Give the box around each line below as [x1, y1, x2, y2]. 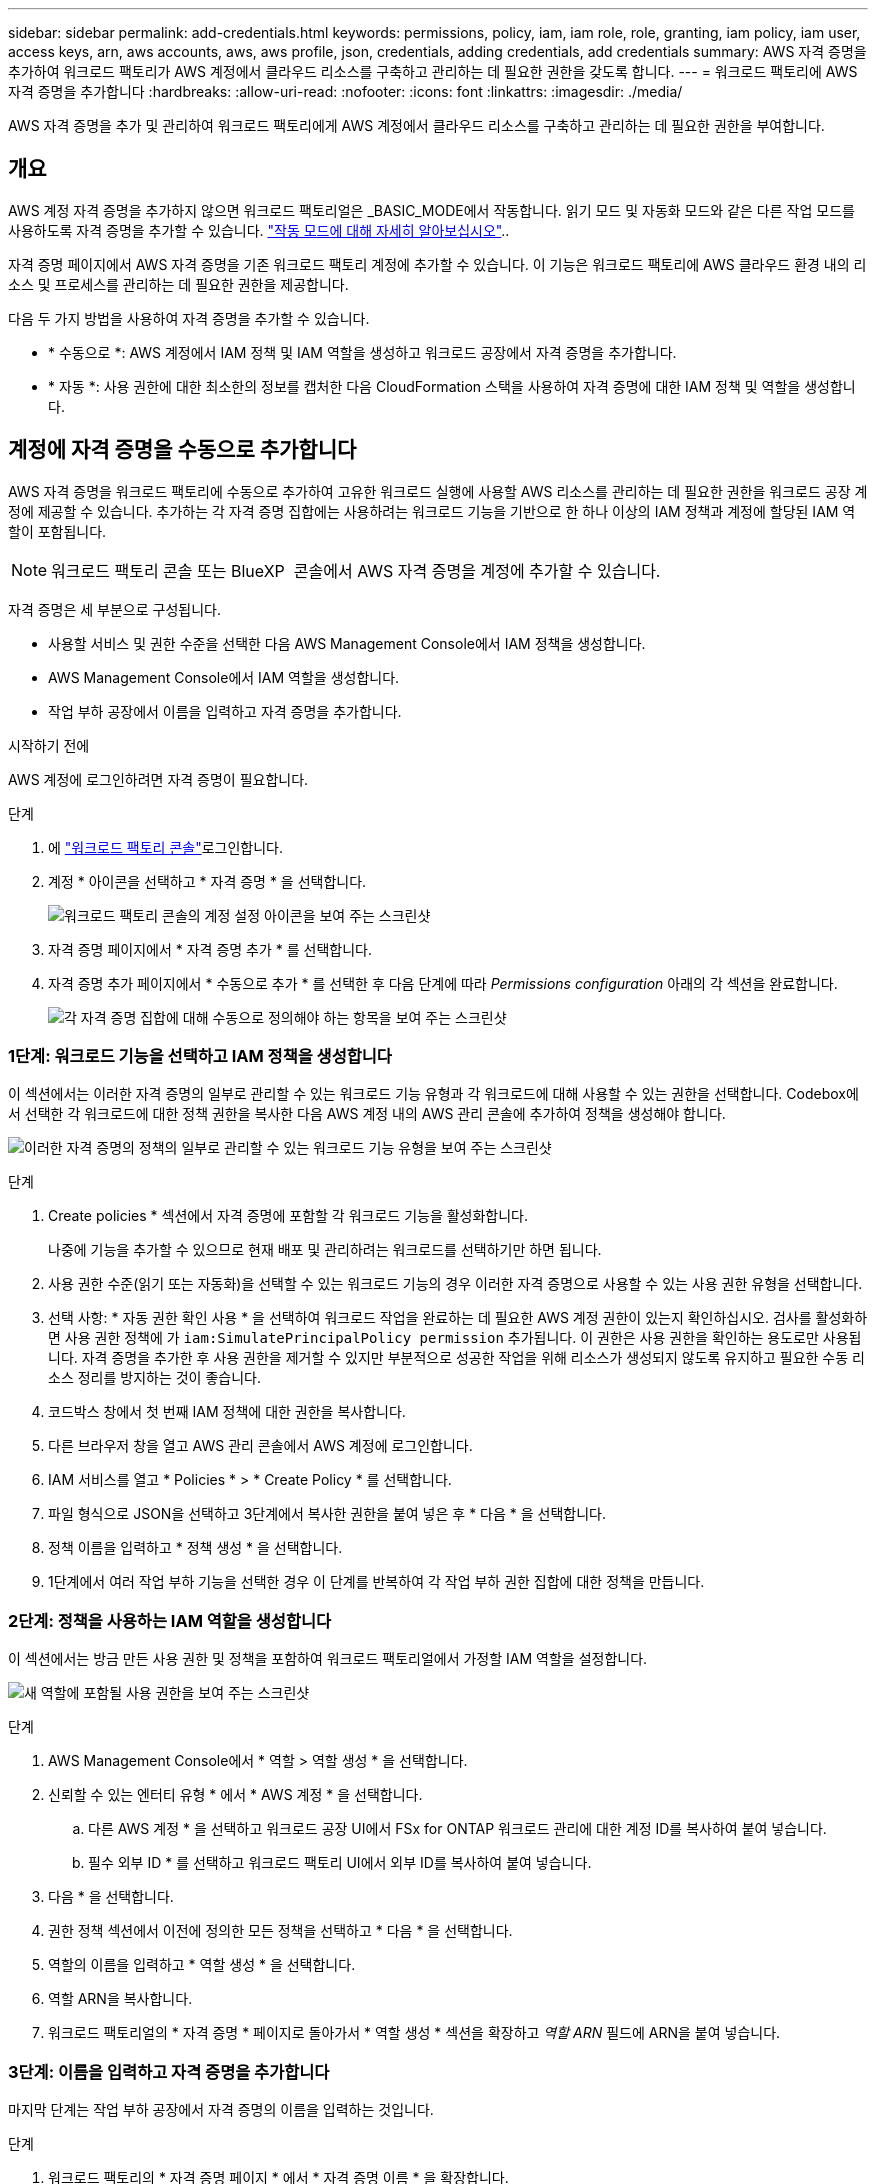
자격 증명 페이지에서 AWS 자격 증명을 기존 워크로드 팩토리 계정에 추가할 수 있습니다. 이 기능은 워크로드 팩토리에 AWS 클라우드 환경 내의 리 [8, 255, 867, 273]
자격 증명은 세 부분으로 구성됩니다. [8, 600, 221, 618]
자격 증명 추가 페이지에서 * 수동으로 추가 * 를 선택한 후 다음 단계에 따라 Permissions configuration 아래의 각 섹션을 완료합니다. [48, 974, 838, 992]
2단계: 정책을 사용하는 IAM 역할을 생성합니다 [8, 1610, 332, 1631]
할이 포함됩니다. [8, 522, 107, 540]
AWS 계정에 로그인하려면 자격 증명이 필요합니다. [8, 770, 309, 788]
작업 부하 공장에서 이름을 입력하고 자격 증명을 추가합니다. [48, 702, 402, 720]
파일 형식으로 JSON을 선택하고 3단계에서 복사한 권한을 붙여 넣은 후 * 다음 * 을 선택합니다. [48, 1505, 606, 1523]
